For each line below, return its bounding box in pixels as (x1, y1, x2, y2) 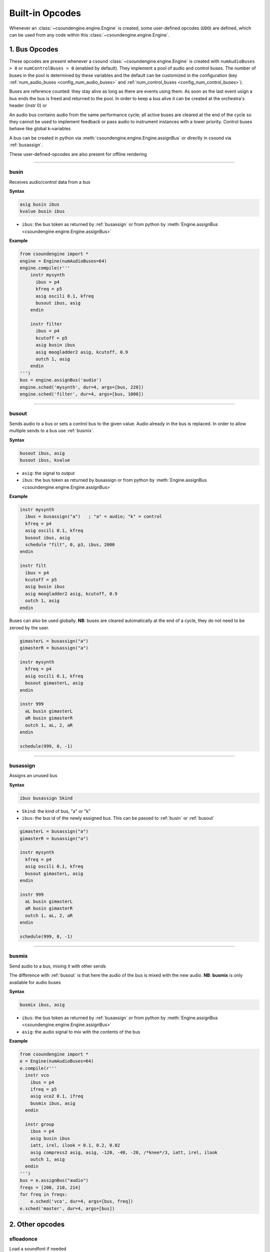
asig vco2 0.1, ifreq (30, 1093, 83, 1099)
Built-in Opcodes (9, 8, 81, 19)
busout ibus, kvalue (19, 457, 70, 463)
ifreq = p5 (30, 1087, 57, 1092)
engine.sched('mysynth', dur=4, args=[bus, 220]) (19, 384, 144, 390)
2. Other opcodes (9, 1220, 65, 1229)
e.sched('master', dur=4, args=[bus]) (19, 1205, 115, 1211)
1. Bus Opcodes (9, 45, 58, 54)
